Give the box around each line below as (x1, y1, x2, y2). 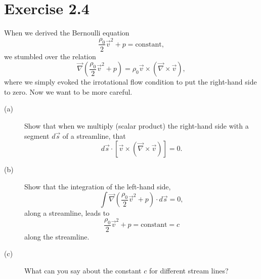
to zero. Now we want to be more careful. (4, 86, 133, 97)
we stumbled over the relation (4, 51, 96, 61)
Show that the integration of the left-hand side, (24, 181, 171, 191)
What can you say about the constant (24, 265, 142, 275)
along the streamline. (24, 231, 90, 242)
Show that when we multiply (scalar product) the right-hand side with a (24, 120, 249, 131)
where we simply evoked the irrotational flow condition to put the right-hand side (4, 76, 257, 87)
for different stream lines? (149, 265, 229, 275)
